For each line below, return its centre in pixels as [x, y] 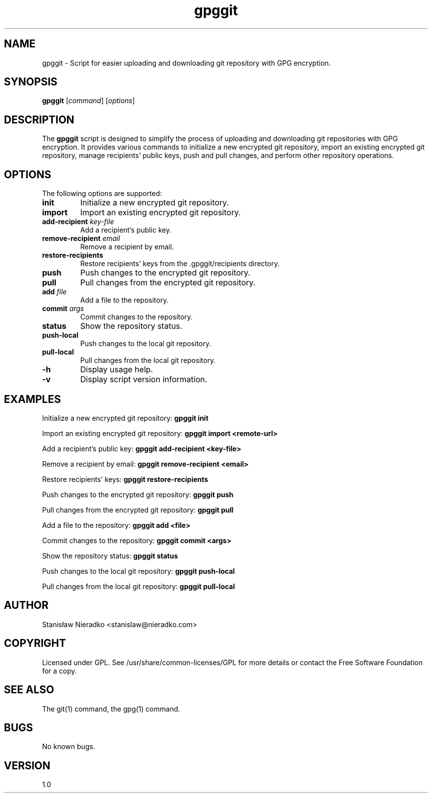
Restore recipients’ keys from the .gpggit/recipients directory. [180, 264]
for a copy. [59, 671]
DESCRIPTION [39, 120]
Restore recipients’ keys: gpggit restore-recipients [125, 479]
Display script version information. [144, 379]
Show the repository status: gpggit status [110, 556]
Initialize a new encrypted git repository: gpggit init [125, 418]
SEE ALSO [29, 690]
